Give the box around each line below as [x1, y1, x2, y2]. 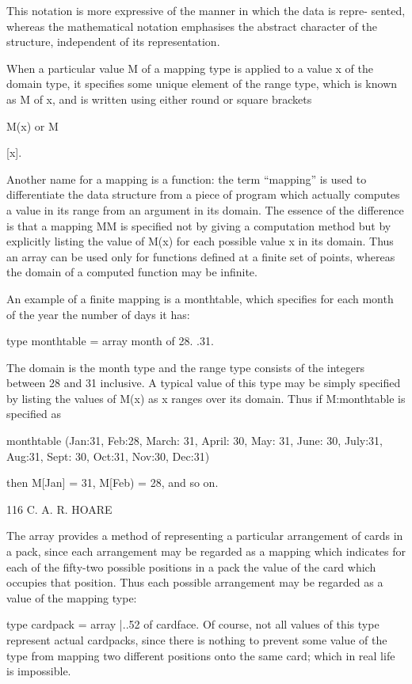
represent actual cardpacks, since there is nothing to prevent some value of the [6, 632, 387, 648]
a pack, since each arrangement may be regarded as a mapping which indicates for [6, 543, 406, 560]
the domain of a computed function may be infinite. [6, 264, 257, 280]
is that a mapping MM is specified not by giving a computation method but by [6, 217, 391, 234]
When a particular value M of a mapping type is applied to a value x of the [6, 59, 373, 76]
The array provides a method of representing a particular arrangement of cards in [6, 527, 403, 544]
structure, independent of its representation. [6, 33, 220, 50]
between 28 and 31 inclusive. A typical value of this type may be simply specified [6, 374, 401, 391]
